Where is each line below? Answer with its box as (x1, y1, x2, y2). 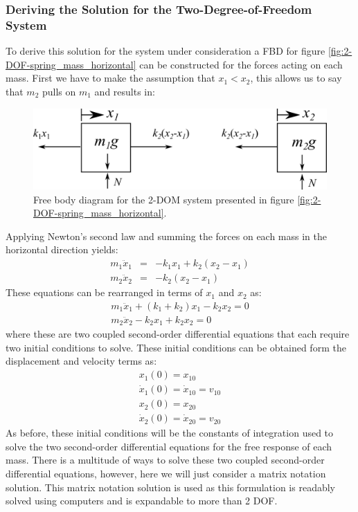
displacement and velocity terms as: (6, 354, 157, 368)
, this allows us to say (250, 71, 342, 85)
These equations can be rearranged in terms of (6, 285, 203, 300)
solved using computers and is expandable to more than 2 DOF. (6, 493, 278, 508)
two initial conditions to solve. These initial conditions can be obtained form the (6, 340, 346, 354)
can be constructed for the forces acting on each (139, 57, 343, 71)
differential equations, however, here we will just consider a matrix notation (6, 466, 326, 480)
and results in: (94, 84, 155, 98)
